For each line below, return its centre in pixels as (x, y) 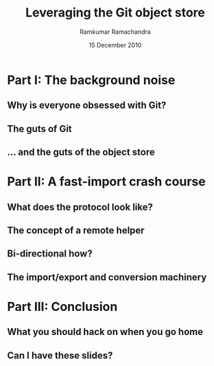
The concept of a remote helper (76, 231)
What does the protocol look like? (80, 207)
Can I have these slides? (60, 355)
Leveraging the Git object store (115, 13)
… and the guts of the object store (81, 152)
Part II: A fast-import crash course (106, 182)
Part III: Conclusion (62, 307)
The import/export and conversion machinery (107, 277)
